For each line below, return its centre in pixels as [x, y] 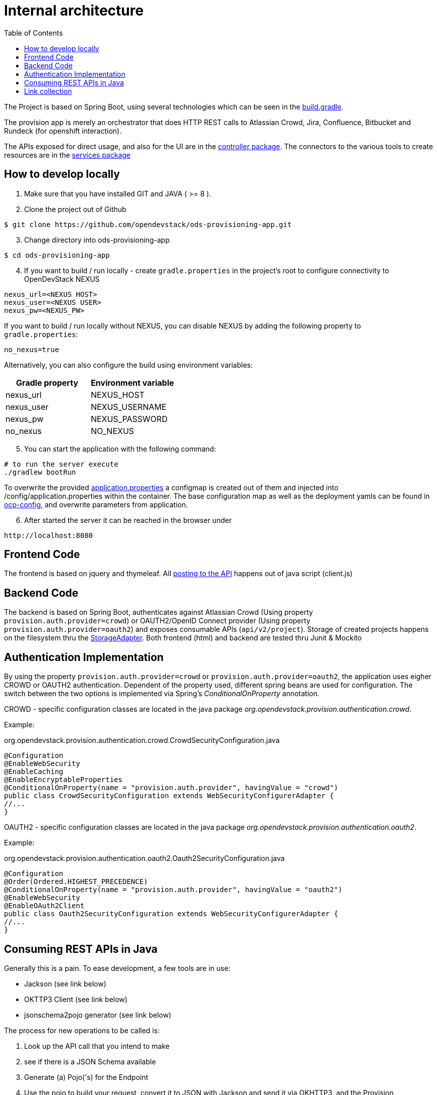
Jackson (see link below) [65, 983]
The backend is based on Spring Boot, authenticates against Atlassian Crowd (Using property [159, 612]
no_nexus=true [32, 349]
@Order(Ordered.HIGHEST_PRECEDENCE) [76, 882]
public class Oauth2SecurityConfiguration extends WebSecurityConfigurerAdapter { [171, 914]
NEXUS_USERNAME [128, 407]
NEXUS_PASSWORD [129, 419]
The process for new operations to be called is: [82, 1030]
